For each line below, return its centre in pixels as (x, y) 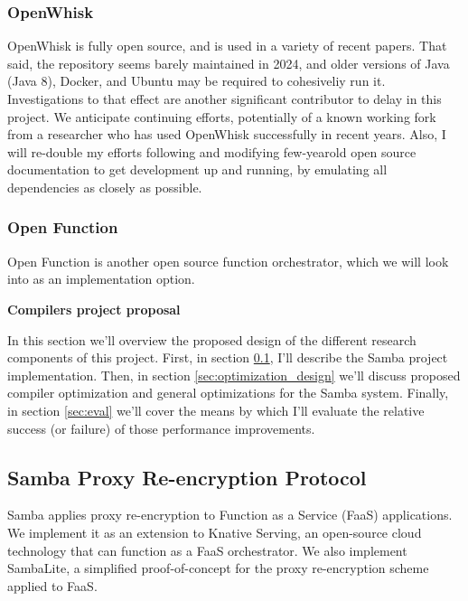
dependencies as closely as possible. (105, 187)
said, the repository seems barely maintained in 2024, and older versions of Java (229, 63)
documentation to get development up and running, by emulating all (197, 169)
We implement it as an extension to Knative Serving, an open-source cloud (215, 532)
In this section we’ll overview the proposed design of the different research (212, 339)
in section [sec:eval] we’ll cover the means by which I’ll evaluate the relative (216, 410)
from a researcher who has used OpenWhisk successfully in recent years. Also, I (227, 134)
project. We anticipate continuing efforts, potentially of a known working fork (222, 116)
